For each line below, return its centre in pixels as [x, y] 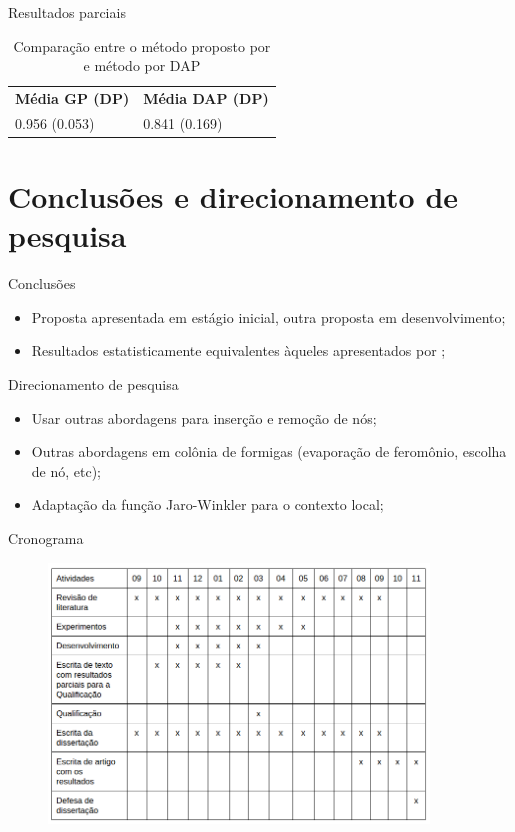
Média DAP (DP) [206, 98]
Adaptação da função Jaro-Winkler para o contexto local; [207, 504]
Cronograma [46, 538]
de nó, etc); [66, 470]
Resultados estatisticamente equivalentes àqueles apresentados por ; [238, 350]
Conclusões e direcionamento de [233, 196]
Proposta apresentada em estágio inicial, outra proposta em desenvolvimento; [268, 316]
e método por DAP [142, 65]
